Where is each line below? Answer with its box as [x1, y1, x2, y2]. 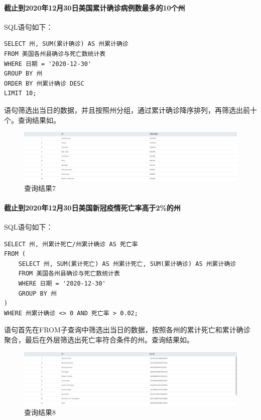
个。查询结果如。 [4, 114, 60, 125]
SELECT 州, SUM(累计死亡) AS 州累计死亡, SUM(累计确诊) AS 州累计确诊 [18, 260, 236, 267]
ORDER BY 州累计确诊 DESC [4, 80, 84, 87]
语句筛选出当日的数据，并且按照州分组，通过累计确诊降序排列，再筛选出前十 [4, 104, 257, 115]
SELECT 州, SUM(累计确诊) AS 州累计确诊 [4, 40, 128, 48]
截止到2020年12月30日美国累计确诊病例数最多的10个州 [4, 2, 185, 13]
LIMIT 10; [4, 90, 37, 97]
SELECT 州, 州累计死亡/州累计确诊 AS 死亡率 [4, 240, 138, 248]
